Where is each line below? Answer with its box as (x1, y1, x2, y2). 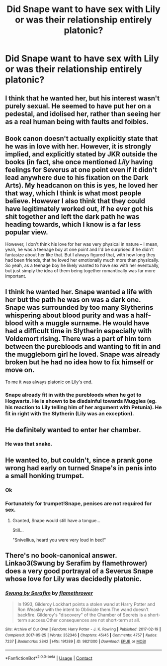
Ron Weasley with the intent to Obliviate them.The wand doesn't (17, 606, 149, 613)
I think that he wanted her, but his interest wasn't (5, 94, 160, 102)
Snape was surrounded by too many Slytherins (5, 303, 154, 312)
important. (5, 273, 26, 279)
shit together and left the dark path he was (5, 212, 140, 221)
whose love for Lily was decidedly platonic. (5, 575, 142, 583)
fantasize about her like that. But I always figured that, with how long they (5, 252, 156, 258)
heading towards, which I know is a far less (5, 220, 141, 228)
